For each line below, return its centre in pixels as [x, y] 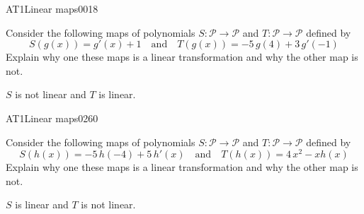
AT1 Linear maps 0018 [52, 8]
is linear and [42, 204]
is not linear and [51, 94]
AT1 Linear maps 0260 [52, 118]
